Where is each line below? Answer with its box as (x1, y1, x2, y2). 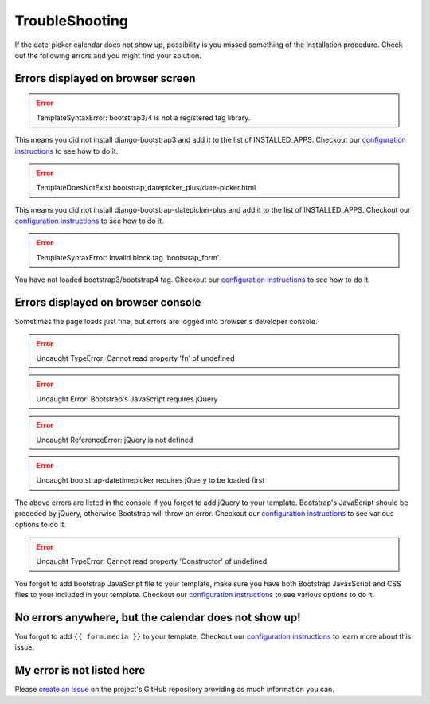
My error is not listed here (14, 663, 146, 677)
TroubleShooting (14, 12, 129, 29)
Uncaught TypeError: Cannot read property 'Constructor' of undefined (36, 557, 268, 566)
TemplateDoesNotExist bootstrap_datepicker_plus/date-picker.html (36, 183, 256, 193)
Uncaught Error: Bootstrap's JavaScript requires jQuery (36, 394, 218, 404)
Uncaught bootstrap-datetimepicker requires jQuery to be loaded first (36, 475, 265, 485)
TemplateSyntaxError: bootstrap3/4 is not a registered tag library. (36, 112, 251, 123)
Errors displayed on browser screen (14, 72, 196, 85)
